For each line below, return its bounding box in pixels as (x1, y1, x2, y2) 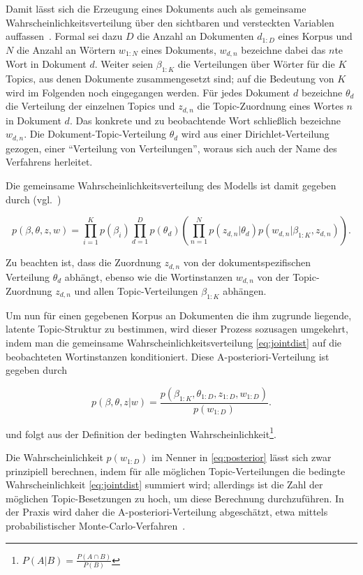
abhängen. (223, 284, 267, 298)
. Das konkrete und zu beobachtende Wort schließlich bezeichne (69, 112, 341, 127)
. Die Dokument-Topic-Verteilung (24, 126, 167, 141)
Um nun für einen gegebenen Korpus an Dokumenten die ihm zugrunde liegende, (6, 307, 352, 322)
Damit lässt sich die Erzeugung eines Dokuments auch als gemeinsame (6, 1, 306, 15)
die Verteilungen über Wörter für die (177, 57, 335, 71)
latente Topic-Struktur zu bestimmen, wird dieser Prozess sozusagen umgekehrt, (6, 321, 348, 336)
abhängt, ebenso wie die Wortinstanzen (64, 269, 233, 284)
